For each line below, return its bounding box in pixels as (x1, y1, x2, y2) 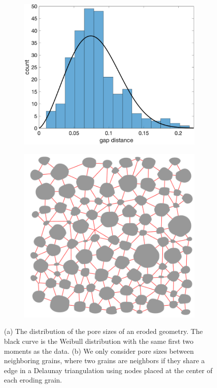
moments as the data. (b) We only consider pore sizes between (4, 345, 194, 356)
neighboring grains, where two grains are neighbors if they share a (4, 355, 205, 366)
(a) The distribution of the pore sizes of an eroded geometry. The (4, 326, 203, 336)
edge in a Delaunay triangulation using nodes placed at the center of (4, 365, 213, 375)
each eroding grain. (4, 375, 62, 385)
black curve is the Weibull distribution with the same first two (4, 336, 194, 346)
